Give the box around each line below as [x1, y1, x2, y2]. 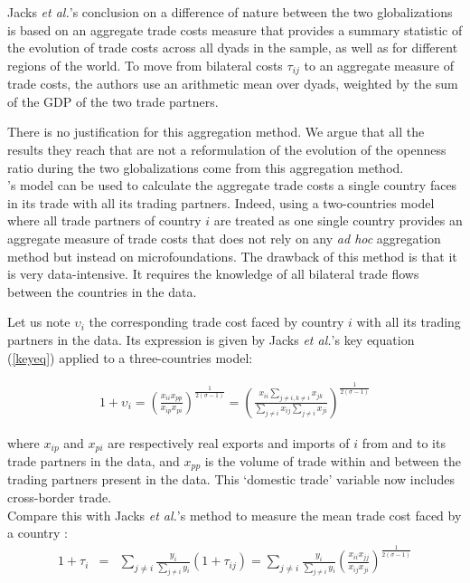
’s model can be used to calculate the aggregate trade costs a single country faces [7, 176, 457, 195]
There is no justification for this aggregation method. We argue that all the [7, 122, 425, 141]
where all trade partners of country [7, 211, 202, 230]
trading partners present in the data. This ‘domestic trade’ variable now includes [7, 470, 455, 489]
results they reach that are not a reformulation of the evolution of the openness [7, 140, 446, 159]
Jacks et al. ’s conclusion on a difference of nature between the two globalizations [7, 3, 453, 21]
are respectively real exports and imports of [108, 433, 350, 452]
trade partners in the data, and [7, 451, 180, 470]
